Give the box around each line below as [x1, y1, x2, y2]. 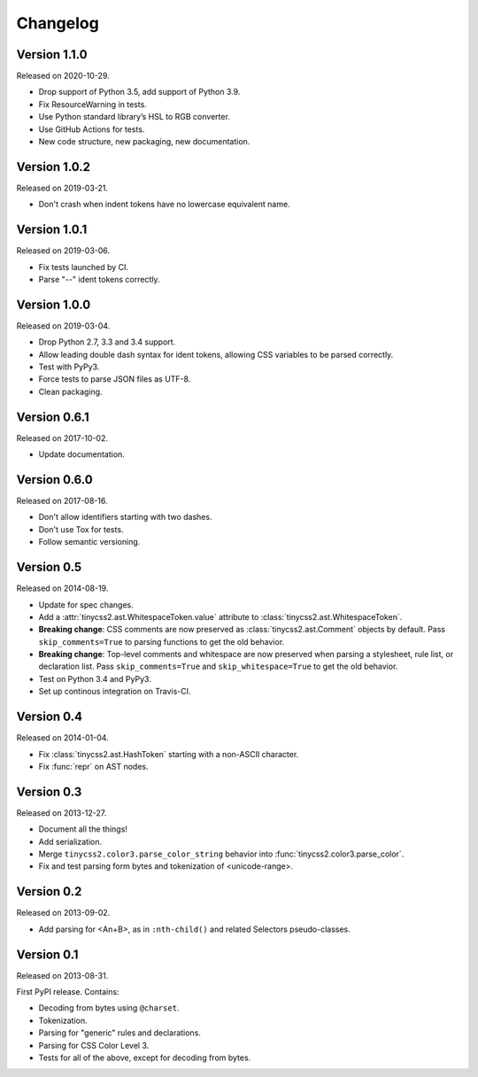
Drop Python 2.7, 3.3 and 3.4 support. [38, 337, 176, 347]
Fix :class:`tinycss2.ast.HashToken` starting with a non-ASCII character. [38, 748, 299, 759]
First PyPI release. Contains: [16, 987, 119, 997]
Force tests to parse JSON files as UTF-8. [38, 374, 191, 384]
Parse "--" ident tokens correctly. [38, 275, 160, 284]
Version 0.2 [16, 884, 82, 899]
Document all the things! [38, 824, 128, 834]
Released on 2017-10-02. [16, 432, 108, 443]
